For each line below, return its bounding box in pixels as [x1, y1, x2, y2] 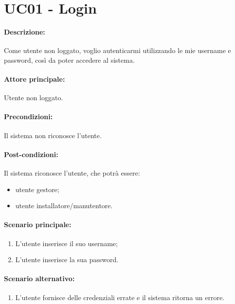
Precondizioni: [4, 111, 53, 122]
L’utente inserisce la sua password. [15, 254, 119, 265]
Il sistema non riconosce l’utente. [4, 130, 102, 140]
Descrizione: [4, 26, 45, 36]
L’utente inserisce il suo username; [15, 238, 118, 248]
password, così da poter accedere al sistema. [4, 54, 135, 65]
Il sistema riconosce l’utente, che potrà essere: [4, 167, 140, 178]
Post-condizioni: [4, 149, 58, 159]
